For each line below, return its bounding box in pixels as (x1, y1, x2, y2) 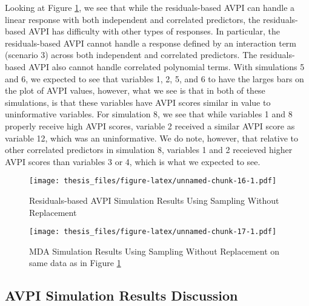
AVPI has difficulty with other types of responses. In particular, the (28, 25, 280, 37)
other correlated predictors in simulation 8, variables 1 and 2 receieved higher (5, 143, 293, 156)
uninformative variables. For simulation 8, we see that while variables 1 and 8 (5, 108, 293, 120)
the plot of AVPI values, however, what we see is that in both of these (5, 84, 265, 97)
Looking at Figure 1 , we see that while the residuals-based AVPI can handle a (5, 1, 295, 13)
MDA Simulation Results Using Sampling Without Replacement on (29, 244, 280, 257)
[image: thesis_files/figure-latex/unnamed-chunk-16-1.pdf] (29, 177, 277, 186)
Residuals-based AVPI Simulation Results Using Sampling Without (29, 194, 279, 206)
